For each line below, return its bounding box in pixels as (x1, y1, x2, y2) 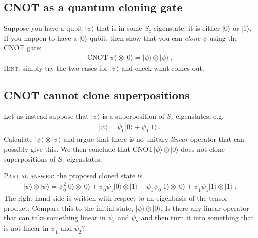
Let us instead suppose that (4, 110, 89, 121)
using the (209, 32, 238, 43)
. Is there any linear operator (160, 202, 249, 213)
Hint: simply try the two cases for (4, 63, 108, 73)
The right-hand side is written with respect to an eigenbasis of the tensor (4, 193, 228, 203)
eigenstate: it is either (153, 23, 220, 33)
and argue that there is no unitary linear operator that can (63, 134, 244, 144)
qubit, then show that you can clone (89, 32, 201, 43)
